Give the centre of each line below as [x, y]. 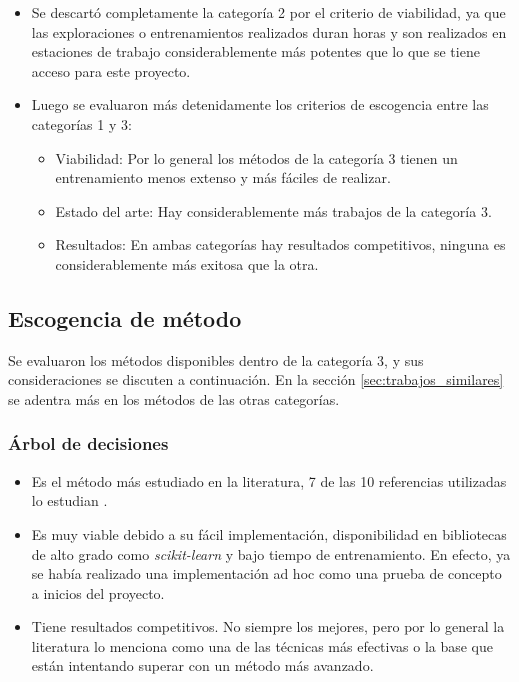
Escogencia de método [125, 317]
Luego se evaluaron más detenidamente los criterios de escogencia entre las [260, 104]
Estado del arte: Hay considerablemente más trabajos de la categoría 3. [273, 210]
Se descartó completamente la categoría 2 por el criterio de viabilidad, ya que [268, 12]
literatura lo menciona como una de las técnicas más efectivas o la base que [262, 645]
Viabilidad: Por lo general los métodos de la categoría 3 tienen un [256, 157]
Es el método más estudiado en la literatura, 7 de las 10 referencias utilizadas [269, 480]
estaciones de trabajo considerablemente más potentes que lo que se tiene [255, 51]
